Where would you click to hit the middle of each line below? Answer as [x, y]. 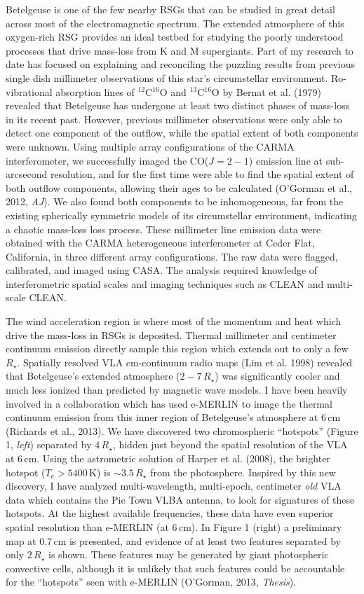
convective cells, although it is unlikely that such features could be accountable [175, 568]
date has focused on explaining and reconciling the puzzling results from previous [180, 64]
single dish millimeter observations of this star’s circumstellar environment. [167, 77]
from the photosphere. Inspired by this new [243, 472]
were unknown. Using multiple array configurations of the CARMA [150, 146]
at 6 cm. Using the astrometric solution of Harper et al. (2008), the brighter [168, 458]
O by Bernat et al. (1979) [266, 91]
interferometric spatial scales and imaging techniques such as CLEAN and [165, 283]
